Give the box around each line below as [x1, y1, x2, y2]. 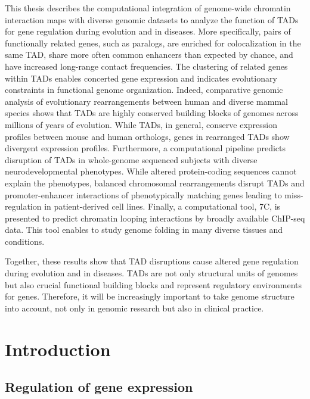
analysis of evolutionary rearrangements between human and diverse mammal [5, 95, 288, 107]
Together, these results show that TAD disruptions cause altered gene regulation [5, 255, 299, 267]
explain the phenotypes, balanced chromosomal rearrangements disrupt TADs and [5, 176, 305, 189]
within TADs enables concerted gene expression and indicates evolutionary [5, 71, 277, 84]
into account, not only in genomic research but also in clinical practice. [5, 301, 264, 314]
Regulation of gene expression [5, 378, 193, 396]
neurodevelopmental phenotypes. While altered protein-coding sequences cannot [5, 165, 297, 177]
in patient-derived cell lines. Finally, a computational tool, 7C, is [44, 200, 281, 213]
